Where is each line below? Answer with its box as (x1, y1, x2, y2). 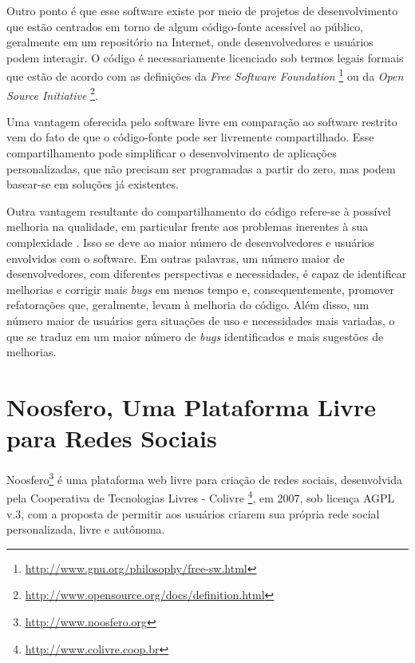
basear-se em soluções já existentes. (6, 176, 179, 193)
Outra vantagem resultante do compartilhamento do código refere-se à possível (6, 202, 391, 219)
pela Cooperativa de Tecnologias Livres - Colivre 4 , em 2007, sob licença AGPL (6, 487, 395, 506)
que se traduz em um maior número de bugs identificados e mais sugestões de (6, 328, 384, 344)
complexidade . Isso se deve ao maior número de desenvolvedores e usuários (6, 234, 375, 251)
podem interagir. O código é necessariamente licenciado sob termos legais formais (6, 49, 404, 66)
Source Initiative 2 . (6, 84, 98, 103)
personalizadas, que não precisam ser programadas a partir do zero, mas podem (6, 160, 396, 177)
